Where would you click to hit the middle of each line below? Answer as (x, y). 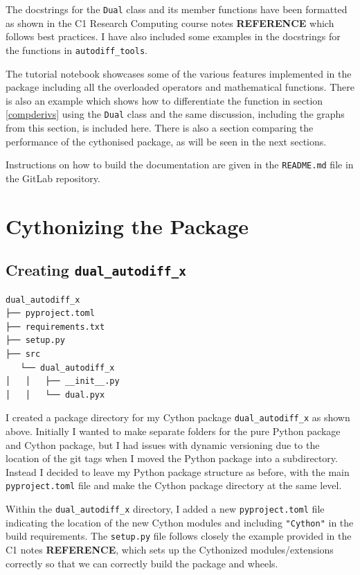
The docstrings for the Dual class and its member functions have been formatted (177, 9)
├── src (23, 354)
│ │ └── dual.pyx (55, 395)
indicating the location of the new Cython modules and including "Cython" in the (180, 522)
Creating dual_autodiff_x (96, 270)
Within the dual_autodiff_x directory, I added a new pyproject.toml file (165, 508)
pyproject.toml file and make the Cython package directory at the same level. (174, 485)
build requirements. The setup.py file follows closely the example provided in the (179, 536)
